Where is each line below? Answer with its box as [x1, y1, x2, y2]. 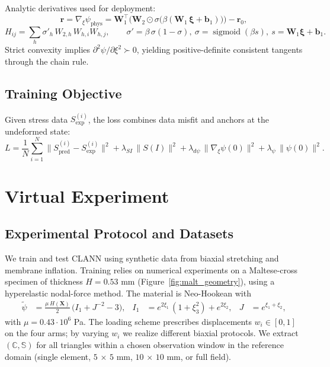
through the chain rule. [5, 55, 89, 67]
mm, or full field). [166, 350, 231, 362]
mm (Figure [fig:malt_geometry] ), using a [121, 275, 275, 288]
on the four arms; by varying [5, 327, 109, 339]
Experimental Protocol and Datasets [5, 224, 233, 242]
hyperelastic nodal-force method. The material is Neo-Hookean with [5, 286, 251, 299]
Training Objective [5, 84, 122, 102]
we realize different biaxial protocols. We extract [123, 327, 299, 339]
